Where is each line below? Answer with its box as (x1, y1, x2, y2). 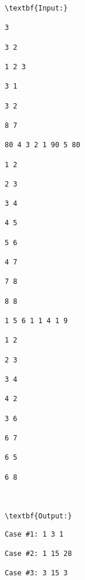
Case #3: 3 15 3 (5, 569, 68, 578)
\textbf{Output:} (5, 512, 72, 521)
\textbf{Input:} (5, 4, 68, 12)
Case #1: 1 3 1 (5, 530, 64, 538)
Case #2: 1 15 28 (5, 550, 72, 558)
